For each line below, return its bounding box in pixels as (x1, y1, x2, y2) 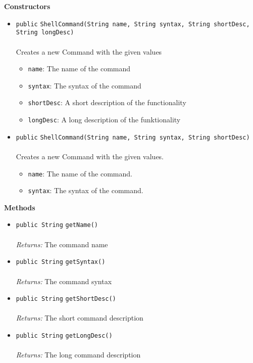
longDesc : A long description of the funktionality (28, 114, 181, 125)
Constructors (4, 1, 50, 11)
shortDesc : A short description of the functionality (28, 97, 186, 108)
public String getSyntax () (16, 258, 106, 266)
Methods (4, 202, 35, 212)
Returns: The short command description (16, 312, 143, 323)
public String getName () (16, 221, 98, 229)
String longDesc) (16, 29, 74, 36)
